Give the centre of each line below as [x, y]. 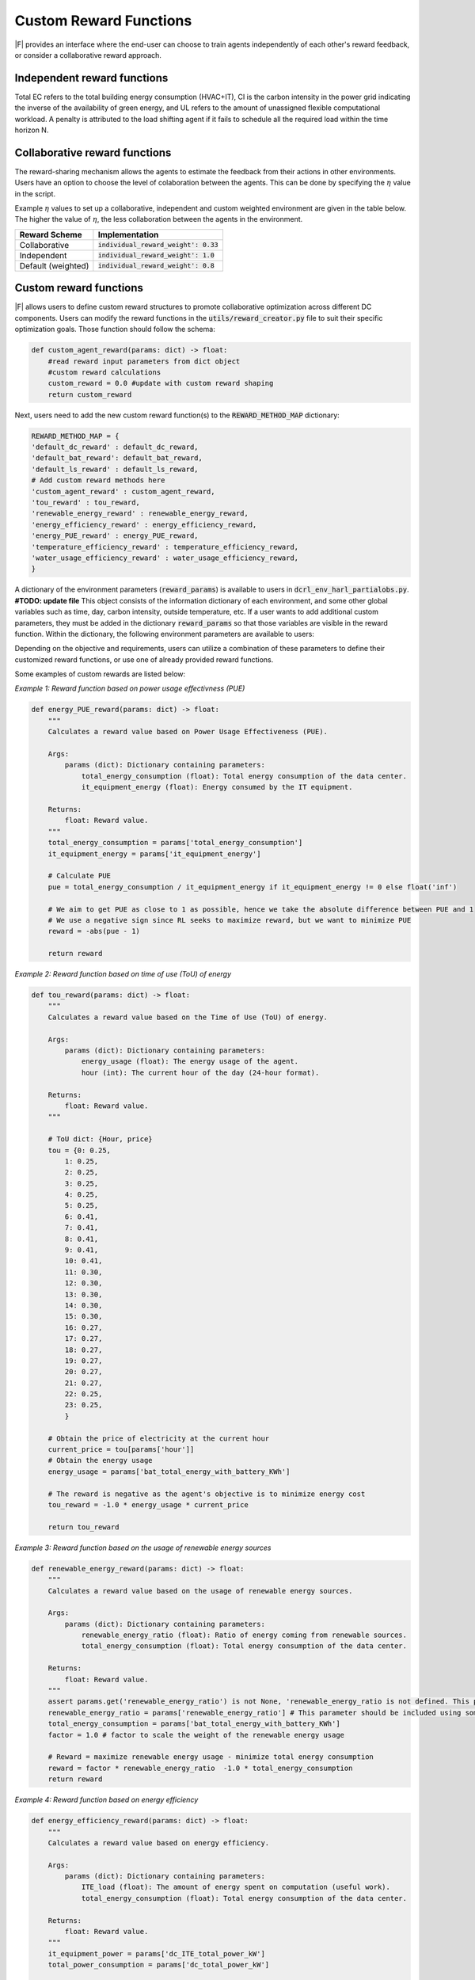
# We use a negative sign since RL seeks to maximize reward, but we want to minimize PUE [230, 920]
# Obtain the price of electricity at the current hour [159, 1438]
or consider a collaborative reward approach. [88, 55]
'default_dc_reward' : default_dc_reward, [115, 447]
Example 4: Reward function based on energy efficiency [106, 1800]
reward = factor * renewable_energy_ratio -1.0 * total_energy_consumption [200, 1768]
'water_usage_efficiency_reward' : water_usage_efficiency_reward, [165, 558]
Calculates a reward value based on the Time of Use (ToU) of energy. [188, 1017]
